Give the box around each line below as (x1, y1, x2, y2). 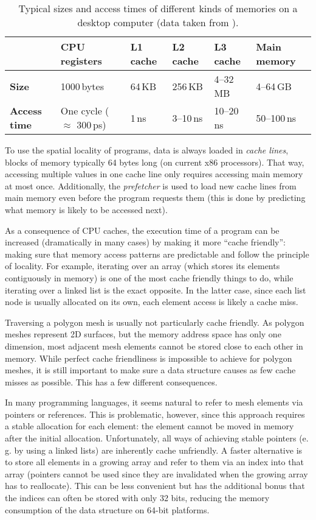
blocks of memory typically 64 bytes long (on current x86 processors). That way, (5, 155, 304, 168)
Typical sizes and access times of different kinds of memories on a (18, 1, 298, 15)
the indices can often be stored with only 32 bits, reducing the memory (5, 491, 270, 504)
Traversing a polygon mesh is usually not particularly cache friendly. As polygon (5, 315, 304, 328)
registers (60, 54, 102, 68)
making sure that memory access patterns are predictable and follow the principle (5, 247, 309, 260)
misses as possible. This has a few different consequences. (5, 375, 218, 388)
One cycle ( (60, 104, 109, 118)
